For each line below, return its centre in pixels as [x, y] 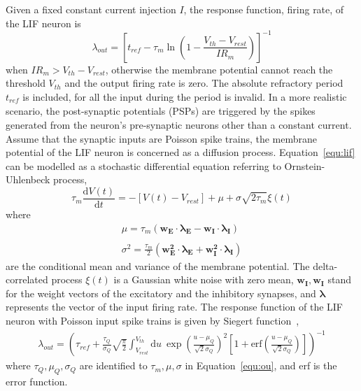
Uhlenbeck [28, 179]
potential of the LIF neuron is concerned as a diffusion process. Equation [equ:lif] [180, 152]
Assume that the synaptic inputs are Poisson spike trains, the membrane [162, 138]
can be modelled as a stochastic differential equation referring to [143, 165]
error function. [37, 381]
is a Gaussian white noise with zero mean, [204, 279]
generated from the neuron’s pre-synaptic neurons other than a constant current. [179, 124]
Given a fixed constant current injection [91, 9]
